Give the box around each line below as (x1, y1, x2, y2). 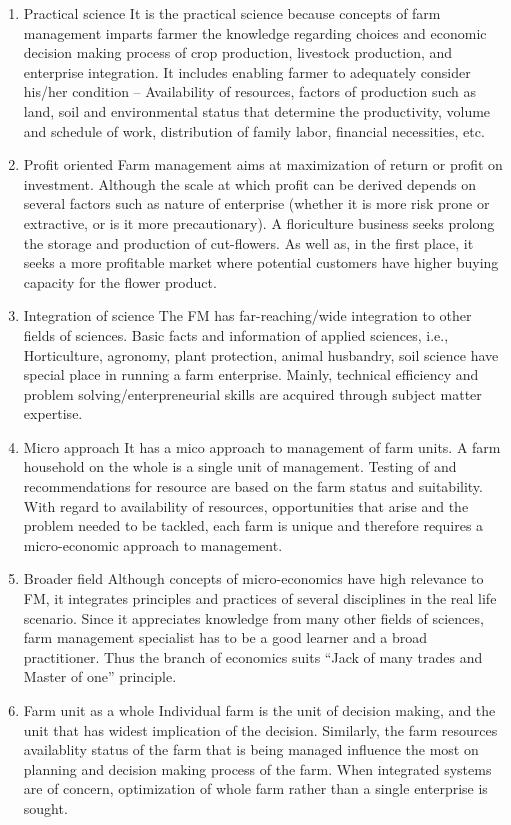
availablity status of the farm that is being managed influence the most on (23, 739, 479, 760)
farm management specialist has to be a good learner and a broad (23, 627, 428, 648)
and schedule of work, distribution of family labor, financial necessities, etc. (23, 120, 485, 141)
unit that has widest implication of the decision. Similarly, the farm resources (23, 719, 498, 740)
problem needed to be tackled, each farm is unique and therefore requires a (23, 515, 484, 536)
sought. (23, 797, 68, 818)
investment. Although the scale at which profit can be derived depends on (23, 173, 476, 194)
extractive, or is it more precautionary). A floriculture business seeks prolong (23, 212, 495, 233)
